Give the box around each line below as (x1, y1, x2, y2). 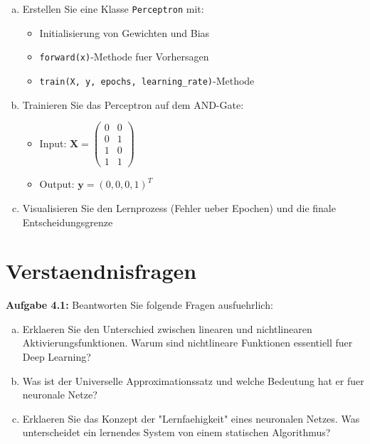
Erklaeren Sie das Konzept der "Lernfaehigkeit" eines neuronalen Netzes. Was (22, 411, 360, 425)
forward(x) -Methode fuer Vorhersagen (39, 49, 209, 64)
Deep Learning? (22, 349, 91, 364)
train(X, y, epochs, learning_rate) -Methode (39, 73, 255, 88)
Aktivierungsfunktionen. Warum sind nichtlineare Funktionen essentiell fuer (22, 335, 353, 350)
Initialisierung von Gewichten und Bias (39, 25, 210, 40)
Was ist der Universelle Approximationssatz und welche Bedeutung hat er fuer (22, 373, 364, 388)
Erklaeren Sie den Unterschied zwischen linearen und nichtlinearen (22, 321, 312, 336)
